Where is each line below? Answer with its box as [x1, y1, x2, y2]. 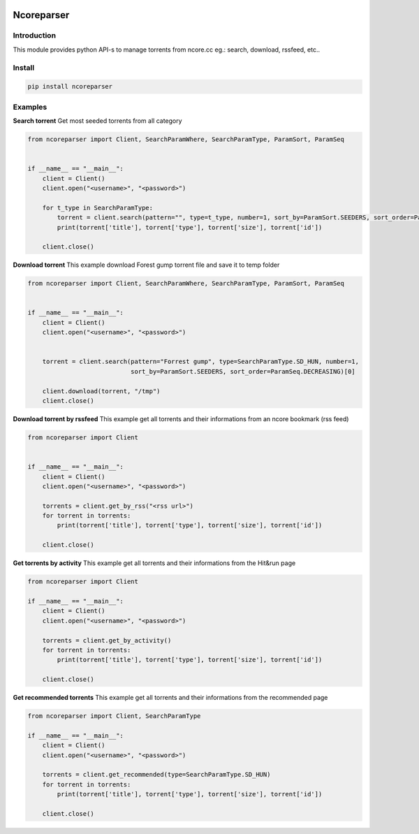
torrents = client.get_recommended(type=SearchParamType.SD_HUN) [42, 770, 271, 779]
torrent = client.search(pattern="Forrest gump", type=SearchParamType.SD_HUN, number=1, [42, 358, 360, 366]
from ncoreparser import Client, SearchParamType [27, 712, 201, 720]
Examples [13, 102, 47, 112]
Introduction [13, 31, 56, 41]
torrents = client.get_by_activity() [42, 636, 172, 644]
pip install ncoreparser [27, 82, 113, 91]
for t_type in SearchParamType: [42, 203, 154, 212]
